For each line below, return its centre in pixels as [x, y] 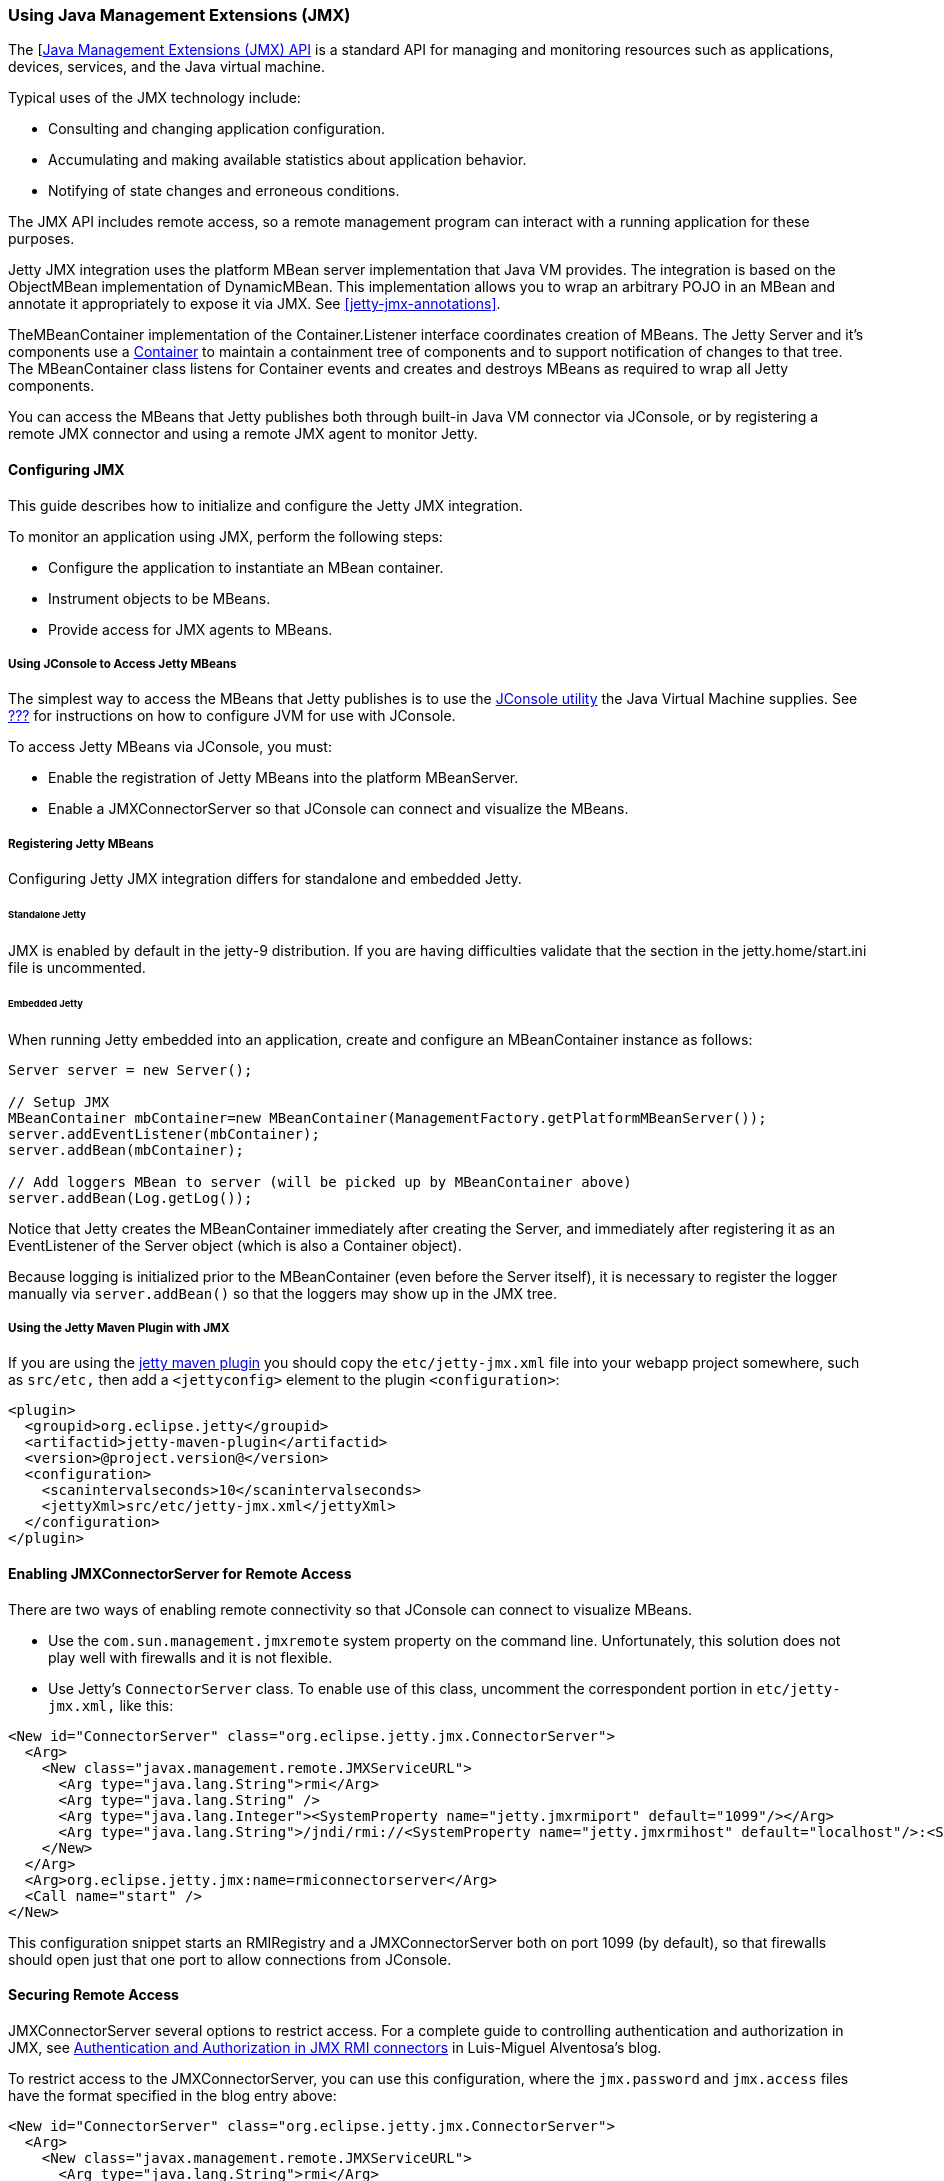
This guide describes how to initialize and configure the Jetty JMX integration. [265, 505]
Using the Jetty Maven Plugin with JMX [119, 1327]
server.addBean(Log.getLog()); [130, 1197]
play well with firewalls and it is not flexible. [190, 1657]
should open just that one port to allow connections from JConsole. [230, 1959]
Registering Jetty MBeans [81, 843]
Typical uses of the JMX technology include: [154, 98]
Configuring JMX [66, 469]
